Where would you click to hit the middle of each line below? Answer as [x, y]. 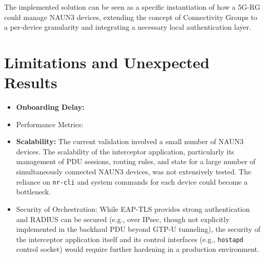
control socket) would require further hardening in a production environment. [138, 249]
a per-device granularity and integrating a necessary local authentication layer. [128, 27]
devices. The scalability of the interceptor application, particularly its [125, 151]
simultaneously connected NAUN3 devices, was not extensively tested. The [134, 172]
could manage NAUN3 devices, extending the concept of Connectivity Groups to [131, 17]
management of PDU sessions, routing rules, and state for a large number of [136, 161]
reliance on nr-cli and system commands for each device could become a [132, 181]
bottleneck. [34, 192]
